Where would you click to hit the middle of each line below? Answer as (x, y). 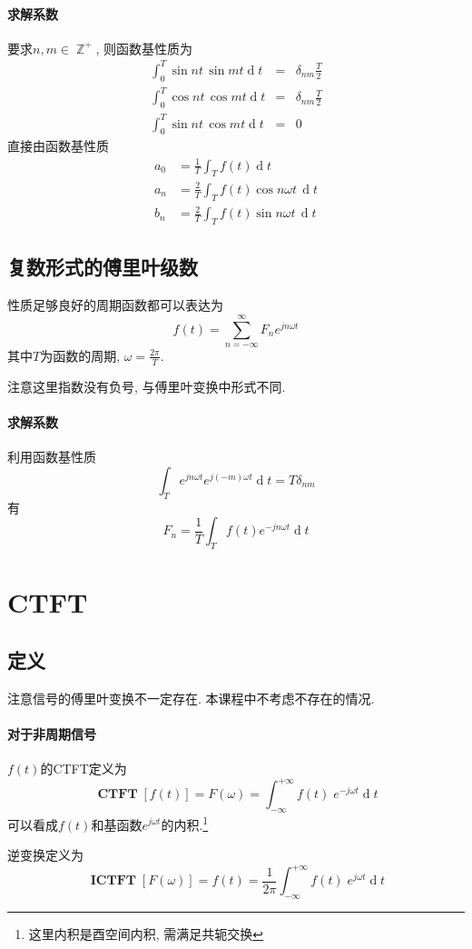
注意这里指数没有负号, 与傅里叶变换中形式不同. (147, 386)
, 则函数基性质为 (144, 48)
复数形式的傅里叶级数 (103, 267)
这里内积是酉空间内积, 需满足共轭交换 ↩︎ (146, 933)
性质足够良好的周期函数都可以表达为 (115, 305)
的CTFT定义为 (84, 768)
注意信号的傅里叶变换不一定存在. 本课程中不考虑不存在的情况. (191, 698)
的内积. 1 (185, 823)
